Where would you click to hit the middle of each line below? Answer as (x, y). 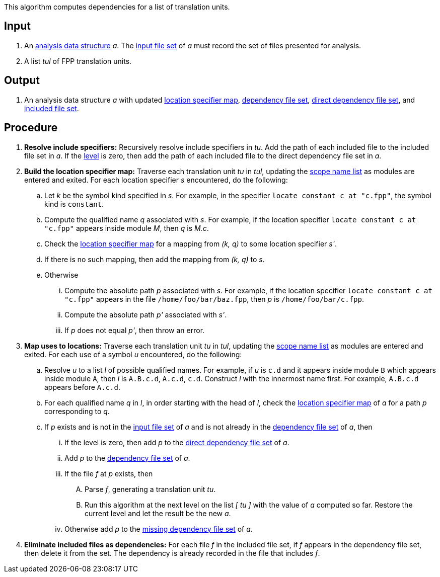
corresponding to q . (77, 411)
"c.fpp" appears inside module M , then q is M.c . (127, 228)
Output (22, 80)
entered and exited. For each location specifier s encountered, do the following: (156, 180)
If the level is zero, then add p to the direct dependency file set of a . (177, 442)
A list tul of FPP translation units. (78, 61)
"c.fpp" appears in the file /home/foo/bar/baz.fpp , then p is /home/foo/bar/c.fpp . (214, 299)
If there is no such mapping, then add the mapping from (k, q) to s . (155, 259)
